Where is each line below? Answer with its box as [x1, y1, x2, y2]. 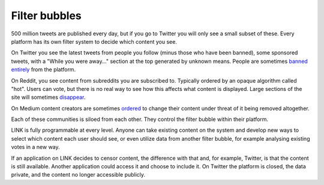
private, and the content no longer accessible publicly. [11, 171, 146, 178]
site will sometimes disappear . [11, 93, 86, 101]
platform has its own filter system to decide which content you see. [11, 38, 177, 45]
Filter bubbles [11, 9, 82, 22]
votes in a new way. [11, 144, 60, 151]
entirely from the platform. [11, 66, 76, 73]
